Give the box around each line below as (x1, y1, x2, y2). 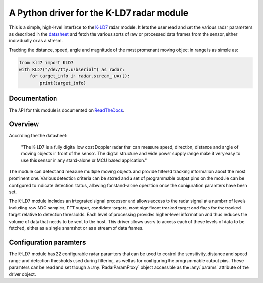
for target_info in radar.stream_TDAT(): (29, 74, 130, 79)
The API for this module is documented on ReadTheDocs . (9, 107, 124, 113)
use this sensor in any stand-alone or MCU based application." (21, 157, 147, 163)
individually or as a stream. (9, 38, 63, 44)
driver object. (9, 271, 36, 277)
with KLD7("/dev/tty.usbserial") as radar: (19, 67, 125, 73)
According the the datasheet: (9, 133, 68, 139)
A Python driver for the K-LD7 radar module (9, 7, 188, 18)
